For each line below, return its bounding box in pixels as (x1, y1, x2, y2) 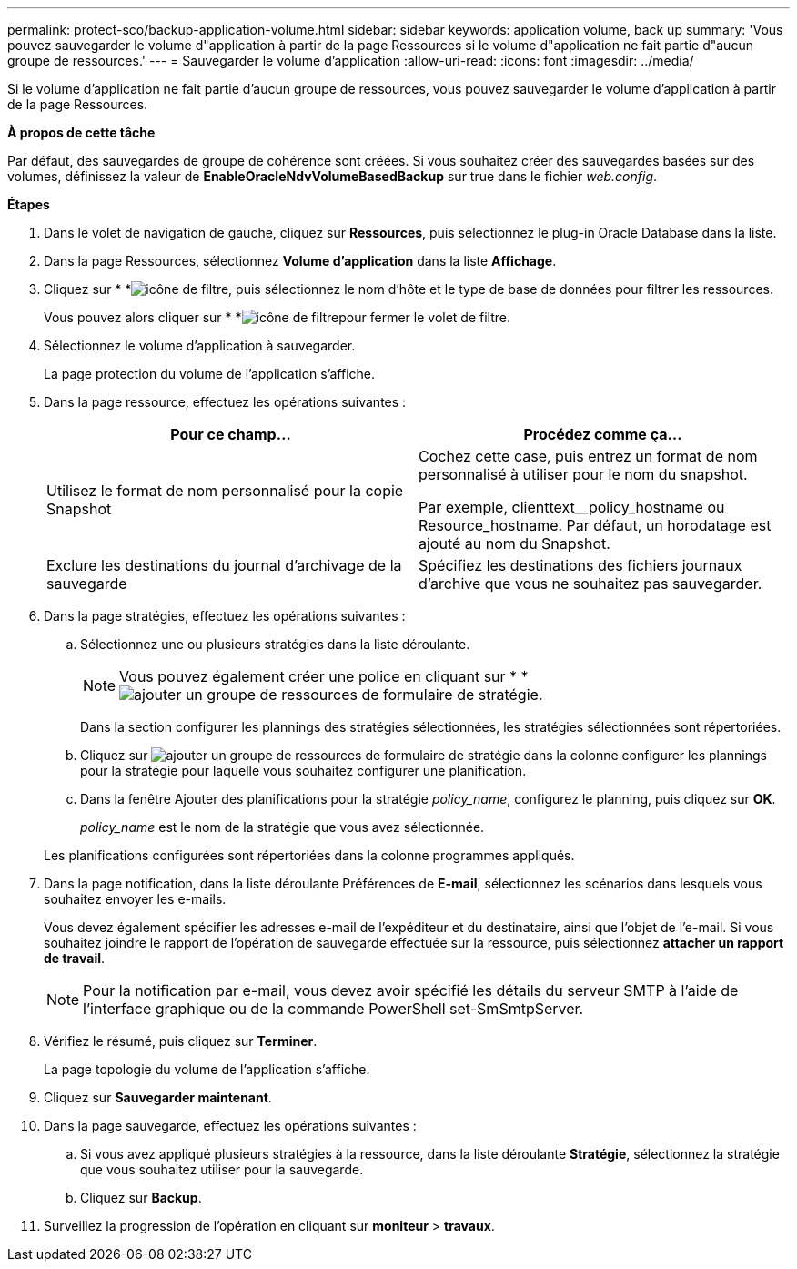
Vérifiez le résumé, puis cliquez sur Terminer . (44, 1033, 318, 1049)
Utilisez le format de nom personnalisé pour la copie (46, 482, 404, 500)
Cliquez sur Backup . (80, 1190, 202, 1205)
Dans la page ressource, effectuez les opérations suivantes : (44, 394, 407, 410)
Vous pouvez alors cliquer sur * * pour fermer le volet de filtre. (44, 310, 510, 325)
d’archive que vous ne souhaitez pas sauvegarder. (419, 574, 762, 593)
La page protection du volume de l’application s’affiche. (44, 366, 376, 381)
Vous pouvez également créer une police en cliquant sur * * (119, 667, 529, 685)
